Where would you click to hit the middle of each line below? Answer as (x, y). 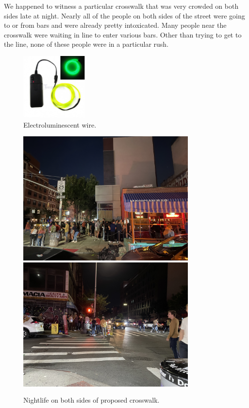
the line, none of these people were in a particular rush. (86, 44)
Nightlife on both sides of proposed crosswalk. (91, 400)
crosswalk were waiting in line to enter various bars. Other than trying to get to (123, 34)
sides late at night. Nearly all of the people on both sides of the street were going (124, 15)
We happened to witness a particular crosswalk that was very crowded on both (121, 6)
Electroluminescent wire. (60, 124)
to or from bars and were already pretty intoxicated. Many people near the (115, 25)
